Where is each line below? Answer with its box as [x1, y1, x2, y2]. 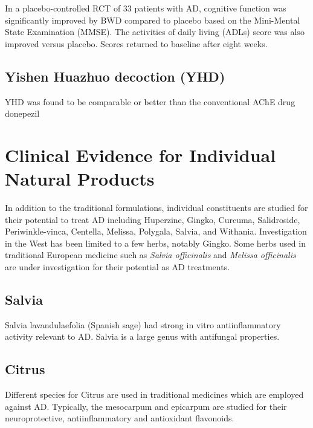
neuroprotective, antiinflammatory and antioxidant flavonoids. [5, 412, 234, 424]
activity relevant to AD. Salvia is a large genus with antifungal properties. [5, 330, 280, 343]
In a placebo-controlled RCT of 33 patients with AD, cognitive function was [5, 2, 286, 14]
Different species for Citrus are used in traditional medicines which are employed [5, 388, 304, 401]
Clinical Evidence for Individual [5, 142, 276, 167]
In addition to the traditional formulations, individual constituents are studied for [5, 201, 308, 214]
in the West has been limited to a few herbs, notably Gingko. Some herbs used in [5, 236, 306, 249]
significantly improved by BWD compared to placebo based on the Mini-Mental [5, 13, 300, 26]
